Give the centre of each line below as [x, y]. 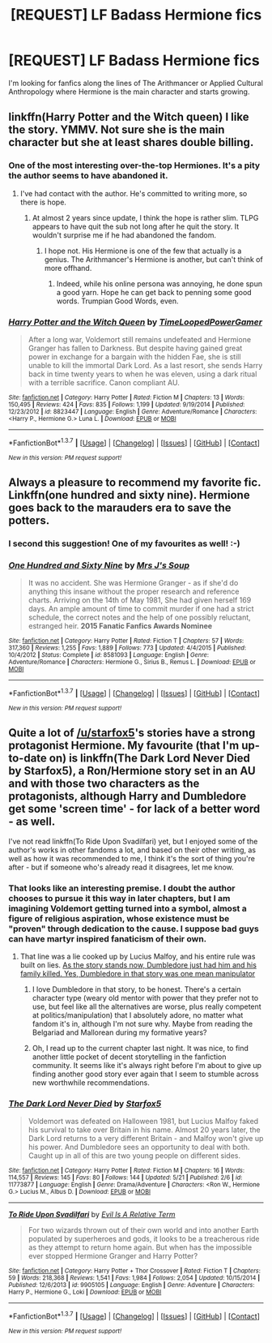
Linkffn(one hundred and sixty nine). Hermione [129, 495]
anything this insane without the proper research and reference [134, 592]
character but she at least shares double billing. [131, 142]
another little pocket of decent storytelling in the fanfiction [129, 1057]
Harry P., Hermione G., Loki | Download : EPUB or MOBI [85, 1292]
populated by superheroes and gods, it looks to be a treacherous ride [144, 1239]
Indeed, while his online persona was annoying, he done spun [159, 283]
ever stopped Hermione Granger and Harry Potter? [113, 1256]
